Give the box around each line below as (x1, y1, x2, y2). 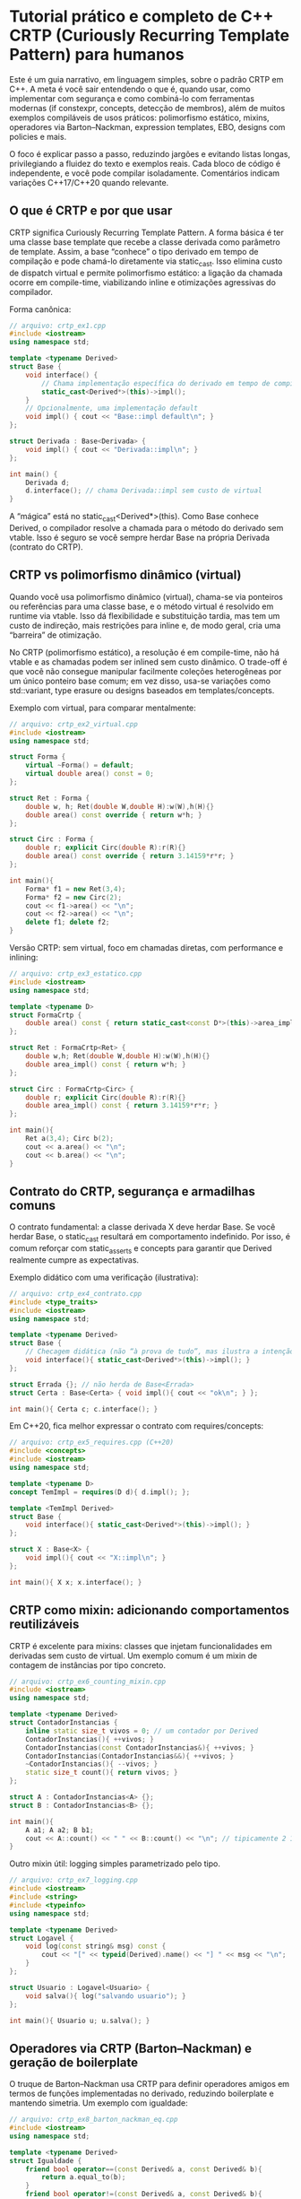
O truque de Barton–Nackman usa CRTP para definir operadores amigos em (9, 2079, 289, 2090)
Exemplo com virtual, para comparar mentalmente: (9, 702, 197, 713)
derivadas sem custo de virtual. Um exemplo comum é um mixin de (9, 1650, 258, 1661)
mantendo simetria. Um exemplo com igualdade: (9, 2098, 188, 2108)
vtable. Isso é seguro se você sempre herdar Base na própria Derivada (9, 532, 271, 543)
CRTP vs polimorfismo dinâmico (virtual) (9, 568, 242, 583)
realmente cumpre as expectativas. (9, 1254, 140, 1265)
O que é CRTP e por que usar (9, 204, 173, 219)
